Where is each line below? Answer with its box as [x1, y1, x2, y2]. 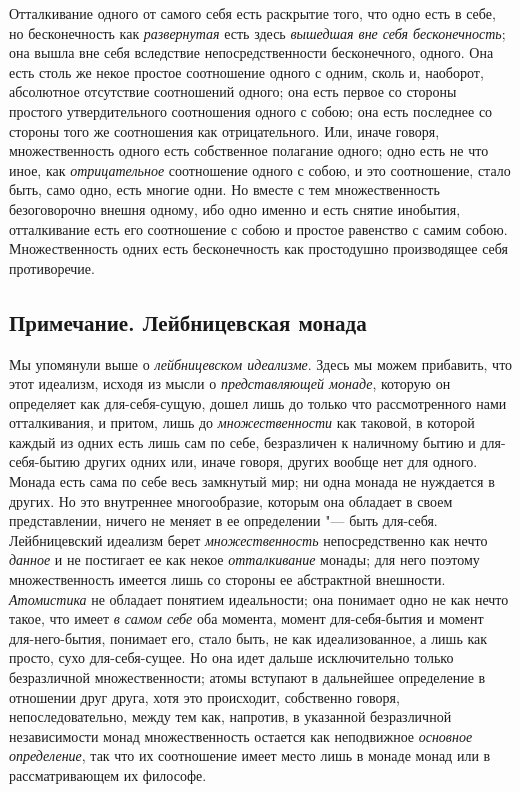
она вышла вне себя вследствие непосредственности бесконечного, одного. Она [9, 42, 494, 63]
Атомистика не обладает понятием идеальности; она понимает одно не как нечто [9, 588, 509, 609]
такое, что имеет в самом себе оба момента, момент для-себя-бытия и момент [9, 608, 484, 629]
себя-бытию [9, 451, 81, 472]
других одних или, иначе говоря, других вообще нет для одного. [84, 451, 478, 472]
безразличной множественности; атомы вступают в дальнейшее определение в [9, 667, 486, 688]
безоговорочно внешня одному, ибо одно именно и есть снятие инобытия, [9, 198, 461, 219]
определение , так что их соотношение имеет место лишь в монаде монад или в [9, 745, 491, 766]
